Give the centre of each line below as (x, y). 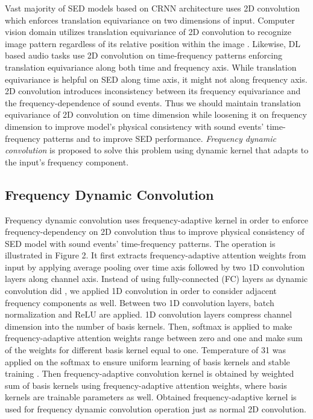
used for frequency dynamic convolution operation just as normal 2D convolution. (156, 409)
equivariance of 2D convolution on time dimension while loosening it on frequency (156, 114)
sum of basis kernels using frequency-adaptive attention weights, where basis (146, 385)
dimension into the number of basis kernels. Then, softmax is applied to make (149, 326)
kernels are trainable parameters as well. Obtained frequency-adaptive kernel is (151, 397)
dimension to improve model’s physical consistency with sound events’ (134, 126)
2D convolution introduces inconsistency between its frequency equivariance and (153, 91)
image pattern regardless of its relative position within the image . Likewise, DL (153, 43)
